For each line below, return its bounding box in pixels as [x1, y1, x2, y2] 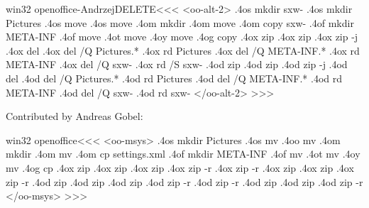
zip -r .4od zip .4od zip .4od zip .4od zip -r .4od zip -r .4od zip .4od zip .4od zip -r [6, 174, 363, 189]
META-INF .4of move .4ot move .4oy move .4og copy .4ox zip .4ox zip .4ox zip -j [6, 29, 358, 44]
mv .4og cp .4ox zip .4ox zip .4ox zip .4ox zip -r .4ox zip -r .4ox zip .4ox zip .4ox [6, 160, 354, 175]
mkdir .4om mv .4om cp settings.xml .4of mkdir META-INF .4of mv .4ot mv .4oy [6, 146, 360, 161]
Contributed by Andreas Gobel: [6, 109, 143, 124]
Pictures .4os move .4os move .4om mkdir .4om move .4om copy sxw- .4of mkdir [6, 15, 354, 30]
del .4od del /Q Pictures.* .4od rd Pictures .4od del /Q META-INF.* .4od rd [6, 70, 343, 85]
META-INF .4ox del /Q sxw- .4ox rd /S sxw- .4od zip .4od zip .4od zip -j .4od [6, 57, 348, 72]
